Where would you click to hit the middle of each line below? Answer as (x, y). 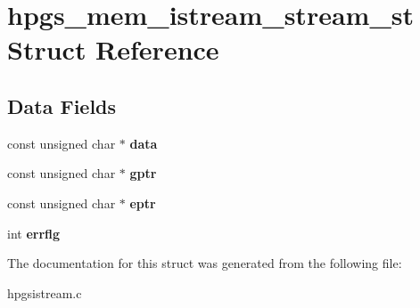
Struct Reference (113, 49)
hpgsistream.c (45, 292)
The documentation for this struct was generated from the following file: (205, 263)
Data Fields (62, 105)
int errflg (34, 233)
